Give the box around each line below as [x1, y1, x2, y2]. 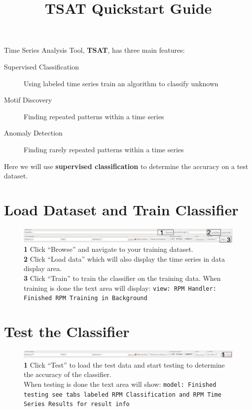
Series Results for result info [24, 401, 130, 408]
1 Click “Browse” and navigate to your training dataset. [24, 244, 193, 254]
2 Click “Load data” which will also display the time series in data [24, 253, 225, 264]
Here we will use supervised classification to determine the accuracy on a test [4, 161, 249, 171]
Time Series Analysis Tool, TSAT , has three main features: [4, 45, 185, 55]
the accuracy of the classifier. [24, 369, 111, 379]
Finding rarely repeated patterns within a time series [24, 144, 184, 154]
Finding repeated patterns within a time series [24, 111, 164, 121]
